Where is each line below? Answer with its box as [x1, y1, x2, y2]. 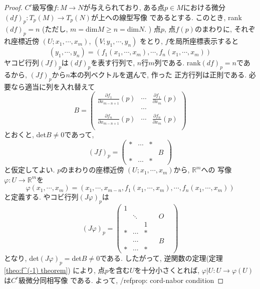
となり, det [4, 253, 39, 263]
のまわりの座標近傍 [61, 164, 124, 175]
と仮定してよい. [4, 164, 55, 175]
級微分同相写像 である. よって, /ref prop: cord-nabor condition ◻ [19, 274, 224, 285]
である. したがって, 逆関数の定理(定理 [100, 253, 223, 263]
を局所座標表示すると [168, 36, 239, 46]
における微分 [183, 2, 225, 12]
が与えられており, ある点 [83, 2, 165, 12]
